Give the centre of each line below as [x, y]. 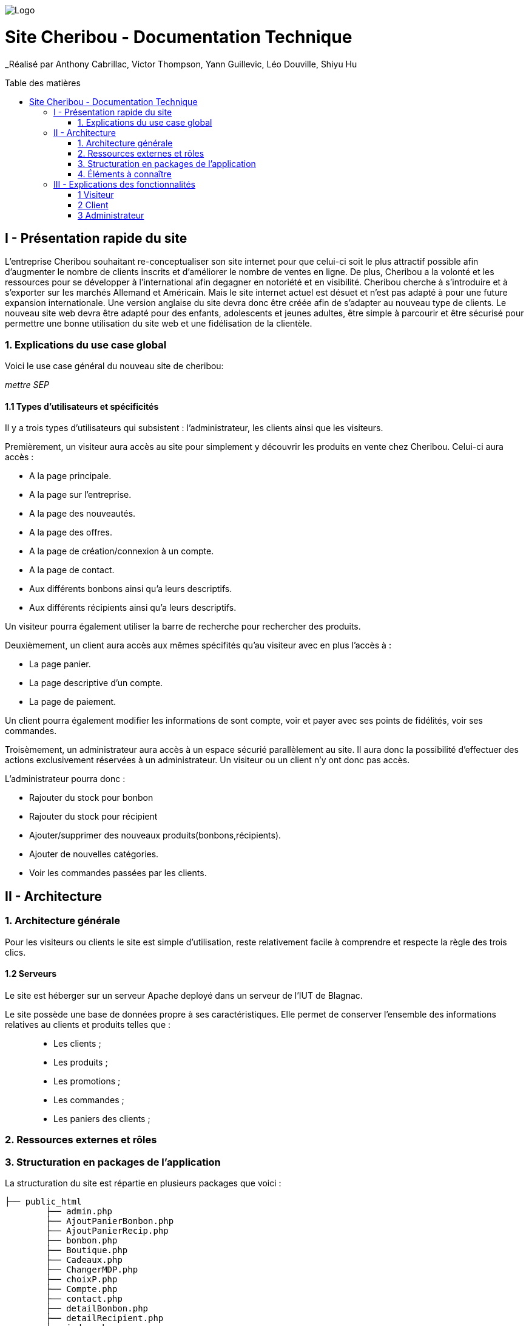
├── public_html [43, 1201]
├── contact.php [84, 1298]
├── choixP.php [82, 1279]
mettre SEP [27, 385]
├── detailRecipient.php [105, 1318]
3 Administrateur [111, 215]
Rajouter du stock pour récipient [93, 817]
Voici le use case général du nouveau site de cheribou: [114, 366]
